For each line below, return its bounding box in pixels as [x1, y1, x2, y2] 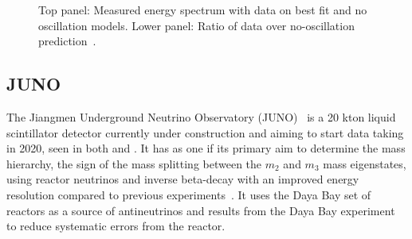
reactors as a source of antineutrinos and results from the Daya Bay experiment [6, 202, 395, 218]
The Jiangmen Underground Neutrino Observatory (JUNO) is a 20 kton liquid [6, 108, 396, 125]
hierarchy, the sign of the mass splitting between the [6, 155, 262, 172]
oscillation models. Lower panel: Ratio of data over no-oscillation [38, 17, 355, 33]
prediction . [38, 33, 96, 49]
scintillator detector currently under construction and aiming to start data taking [6, 124, 404, 141]
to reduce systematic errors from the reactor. [6, 218, 226, 234]
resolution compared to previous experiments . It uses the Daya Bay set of [6, 186, 371, 202]
